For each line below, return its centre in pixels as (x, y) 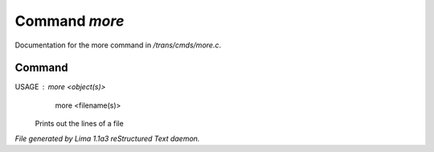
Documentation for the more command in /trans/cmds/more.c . (118, 45)
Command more (70, 21)
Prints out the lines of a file (79, 124)
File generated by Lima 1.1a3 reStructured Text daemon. (107, 138)
